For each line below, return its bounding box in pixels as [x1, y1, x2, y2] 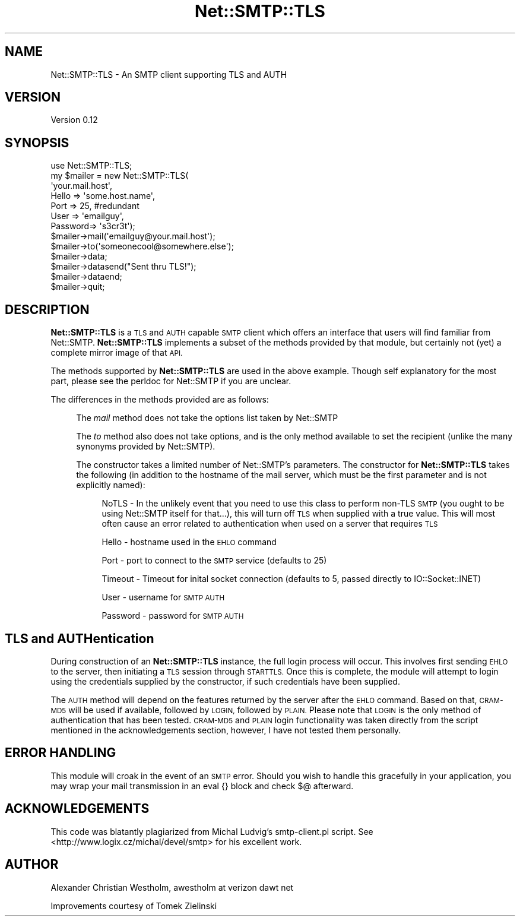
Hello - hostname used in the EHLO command [102, 537, 277, 547]
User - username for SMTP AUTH [102, 592, 225, 603]
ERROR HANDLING [5, 745, 116, 761]
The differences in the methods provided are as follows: [50, 394, 269, 405]
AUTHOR [5, 857, 59, 872]
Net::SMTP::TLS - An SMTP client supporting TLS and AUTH [50, 69, 287, 80]
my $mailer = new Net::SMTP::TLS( [50, 170, 189, 181]
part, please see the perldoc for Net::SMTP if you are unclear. [50, 376, 291, 387]
